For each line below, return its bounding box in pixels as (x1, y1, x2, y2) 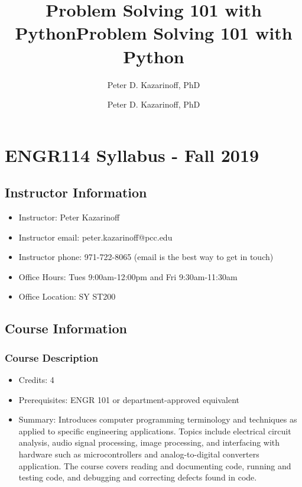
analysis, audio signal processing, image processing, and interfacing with (18, 436, 280, 449)
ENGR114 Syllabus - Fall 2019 (5, 142, 259, 167)
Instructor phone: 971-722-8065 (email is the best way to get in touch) (18, 251, 274, 263)
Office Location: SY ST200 (18, 290, 116, 303)
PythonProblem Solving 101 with (15, 21, 293, 45)
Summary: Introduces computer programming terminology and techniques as (18, 413, 297, 426)
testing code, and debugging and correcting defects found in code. (18, 471, 257, 483)
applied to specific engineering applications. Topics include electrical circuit (18, 424, 291, 437)
